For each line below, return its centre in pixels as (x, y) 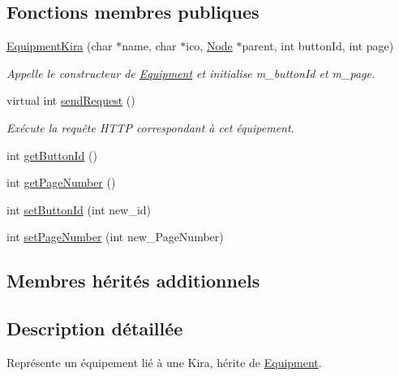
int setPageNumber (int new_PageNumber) (115, 237)
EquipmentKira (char (60, 46)
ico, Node (209, 46)
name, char (149, 46)
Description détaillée (95, 328)
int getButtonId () (52, 155)
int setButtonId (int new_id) (79, 209)
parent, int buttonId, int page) (318, 46)
